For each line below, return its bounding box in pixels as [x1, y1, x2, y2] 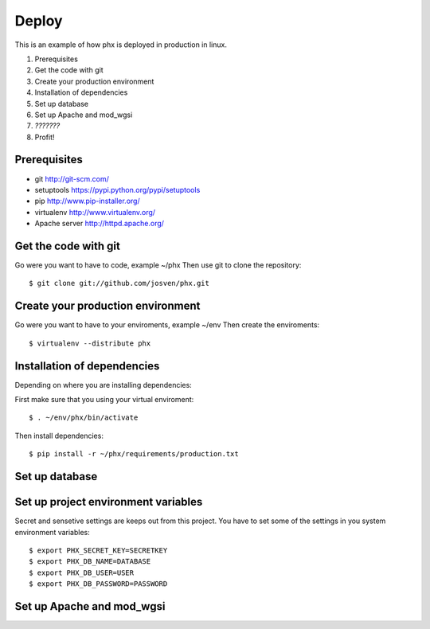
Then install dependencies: [14, 431, 104, 440]
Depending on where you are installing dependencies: [14, 380, 193, 389]
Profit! [34, 132, 55, 142]
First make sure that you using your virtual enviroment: [14, 395, 194, 404]
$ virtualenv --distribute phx [29, 338, 151, 348]
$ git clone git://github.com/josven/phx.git [29, 279, 210, 288]
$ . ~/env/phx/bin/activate [29, 413, 139, 422]
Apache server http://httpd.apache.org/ [34, 219, 165, 229]
